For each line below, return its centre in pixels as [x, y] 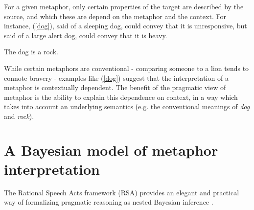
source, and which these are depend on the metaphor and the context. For [115, 16]
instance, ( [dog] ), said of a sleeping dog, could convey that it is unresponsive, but [126, 26]
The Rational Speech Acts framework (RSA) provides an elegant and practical [122, 192]
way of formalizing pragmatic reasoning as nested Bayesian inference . [109, 202]
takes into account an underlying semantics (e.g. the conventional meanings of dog [127, 106]
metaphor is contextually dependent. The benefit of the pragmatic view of [115, 87]
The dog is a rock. [31, 52]
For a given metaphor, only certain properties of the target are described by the [124, 6]
